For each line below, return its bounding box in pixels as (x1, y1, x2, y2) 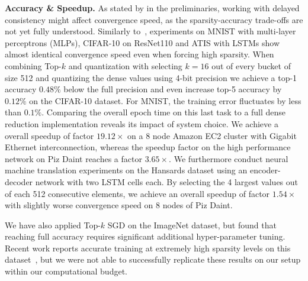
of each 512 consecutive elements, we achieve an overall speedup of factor (5, 187, 270, 199)
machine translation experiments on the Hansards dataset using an (5, 164, 248, 176)
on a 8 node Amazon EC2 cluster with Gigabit (127, 129, 297, 141)
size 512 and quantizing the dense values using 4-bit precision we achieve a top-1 (5, 71, 297, 83)
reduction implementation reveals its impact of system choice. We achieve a (5, 117, 278, 130)
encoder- (249, 164, 281, 176)
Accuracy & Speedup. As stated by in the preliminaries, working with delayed (5, 2, 300, 14)
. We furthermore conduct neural (169, 152, 288, 164)
